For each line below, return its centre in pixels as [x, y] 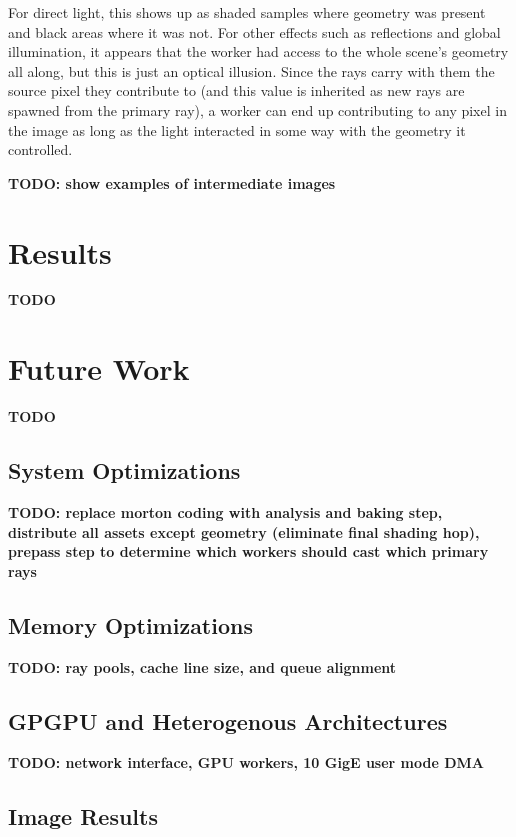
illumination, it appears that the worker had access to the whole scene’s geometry [258, 51]
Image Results [83, 816]
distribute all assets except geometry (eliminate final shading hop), [244, 531]
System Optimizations [124, 470]
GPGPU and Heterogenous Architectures [228, 720]
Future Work [99, 368]
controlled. [40, 149]
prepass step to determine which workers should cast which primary [248, 551]
